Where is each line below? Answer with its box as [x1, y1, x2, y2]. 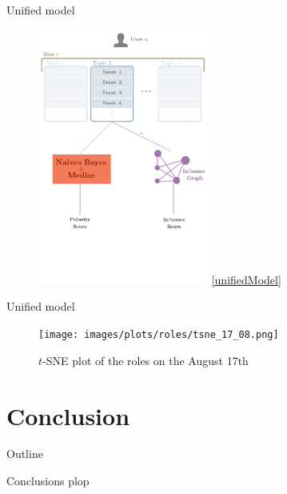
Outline [6, 445, 43, 462]
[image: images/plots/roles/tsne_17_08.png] [38, 329, 279, 341]
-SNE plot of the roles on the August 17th [42, 351, 249, 368]
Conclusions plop [6, 472, 90, 489]
